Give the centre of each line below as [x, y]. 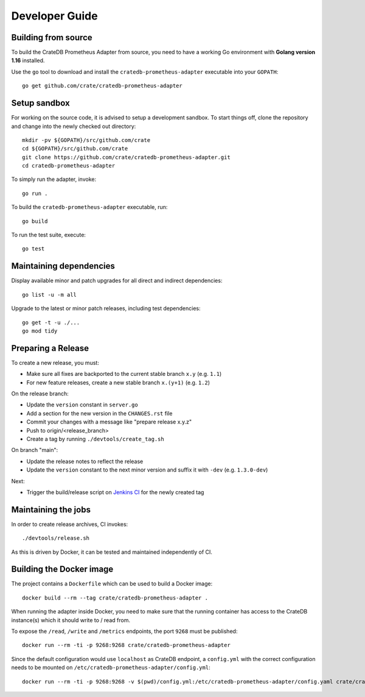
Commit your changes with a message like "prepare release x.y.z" [109, 422]
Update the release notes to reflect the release [85, 461]
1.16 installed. [28, 60]
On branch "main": [34, 450]
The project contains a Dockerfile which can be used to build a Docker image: [112, 584]
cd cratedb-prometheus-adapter [69, 166]
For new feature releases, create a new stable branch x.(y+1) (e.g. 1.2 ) [118, 382]
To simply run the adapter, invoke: [54, 179]
